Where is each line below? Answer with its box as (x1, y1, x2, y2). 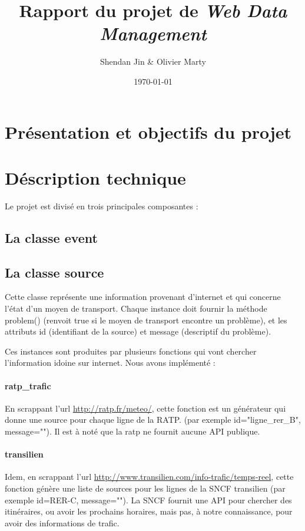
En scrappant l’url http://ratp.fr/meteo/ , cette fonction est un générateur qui (5, 402, 286, 414)
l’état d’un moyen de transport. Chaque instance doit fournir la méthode (5, 302, 267, 314)
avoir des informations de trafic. (5, 516, 120, 529)
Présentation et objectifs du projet (5, 119, 292, 143)
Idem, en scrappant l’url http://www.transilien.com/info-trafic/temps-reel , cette (5, 470, 294, 483)
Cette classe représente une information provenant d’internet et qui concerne (5, 290, 281, 303)
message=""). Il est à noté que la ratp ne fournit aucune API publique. (5, 425, 260, 437)
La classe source (5, 263, 104, 281)
